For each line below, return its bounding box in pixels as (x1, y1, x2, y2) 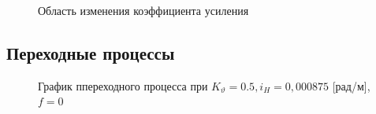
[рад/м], (332, 77, 370, 94)
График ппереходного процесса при (38, 77, 208, 94)
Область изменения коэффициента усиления (38, 2, 249, 18)
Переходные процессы (6, 40, 175, 64)
